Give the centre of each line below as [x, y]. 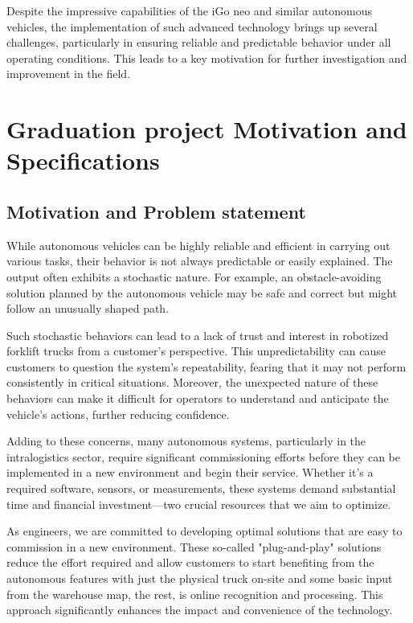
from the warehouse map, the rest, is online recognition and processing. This [195, 594]
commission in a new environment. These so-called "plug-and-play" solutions [194, 546]
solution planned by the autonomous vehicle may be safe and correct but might [202, 292]
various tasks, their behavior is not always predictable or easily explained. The [200, 261]
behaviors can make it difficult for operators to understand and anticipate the [198, 398]
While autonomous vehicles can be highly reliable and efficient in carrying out [198, 245]
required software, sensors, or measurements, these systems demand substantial [201, 488]
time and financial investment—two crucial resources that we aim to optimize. [199, 504]
